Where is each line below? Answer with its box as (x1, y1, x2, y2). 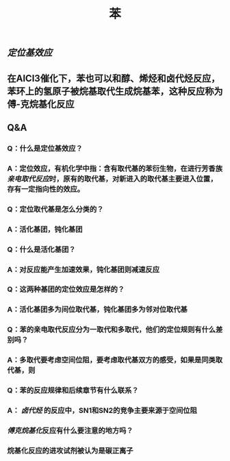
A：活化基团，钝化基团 (7, 224, 83, 234)
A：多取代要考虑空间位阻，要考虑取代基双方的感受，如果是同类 (7, 356, 216, 365)
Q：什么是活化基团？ (7, 245, 76, 254)
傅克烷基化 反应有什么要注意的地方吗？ (7, 425, 133, 435)
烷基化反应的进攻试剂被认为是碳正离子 (7, 446, 133, 456)
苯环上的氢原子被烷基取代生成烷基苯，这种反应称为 (7, 85, 223, 97)
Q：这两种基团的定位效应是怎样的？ (7, 285, 125, 295)
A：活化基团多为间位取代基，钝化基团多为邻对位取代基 (7, 305, 188, 314)
